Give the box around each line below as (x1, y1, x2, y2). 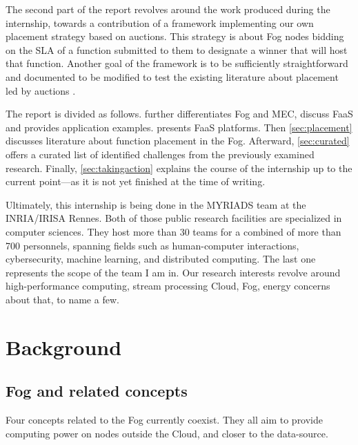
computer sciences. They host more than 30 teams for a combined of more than (6, 224, 341, 238)
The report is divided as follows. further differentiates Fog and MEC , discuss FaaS (6, 106, 353, 121)
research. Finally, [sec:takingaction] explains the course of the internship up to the (6, 160, 352, 175)
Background (6, 332, 122, 361)
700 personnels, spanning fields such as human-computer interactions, (6, 238, 299, 252)
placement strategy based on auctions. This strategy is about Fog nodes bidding (6, 29, 344, 44)
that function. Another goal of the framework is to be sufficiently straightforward (6, 56, 348, 70)
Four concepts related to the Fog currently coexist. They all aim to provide (6, 413, 324, 427)
